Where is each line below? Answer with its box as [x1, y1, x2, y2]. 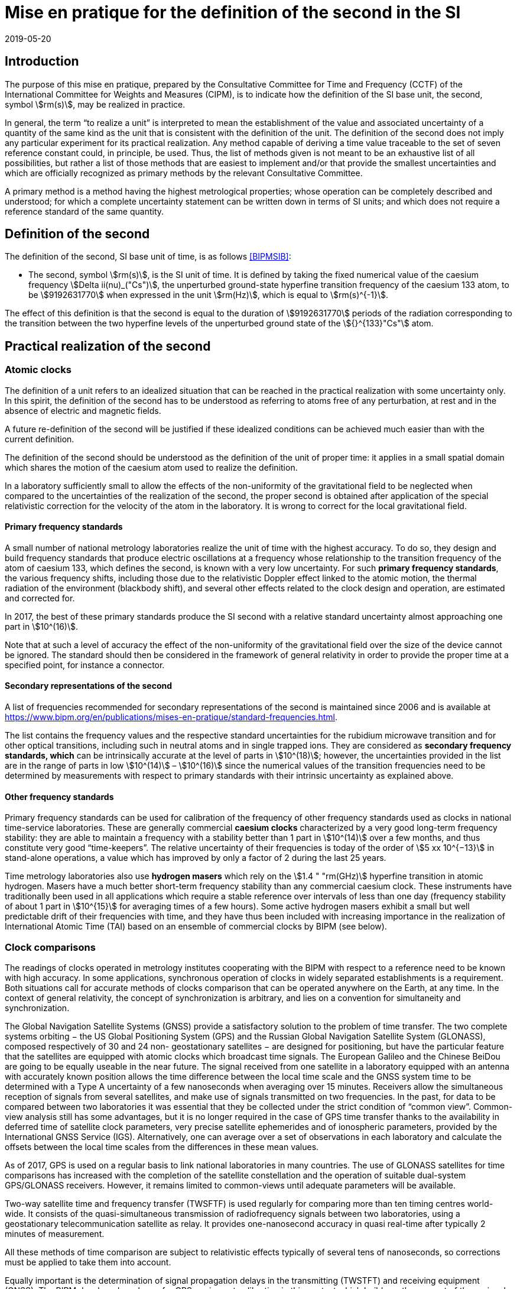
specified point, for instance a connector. [5, 659, 165, 670]
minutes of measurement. [5, 1229, 105, 1239]
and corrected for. [5, 592, 75, 603]
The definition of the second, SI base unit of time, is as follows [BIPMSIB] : [5, 251, 291, 262]
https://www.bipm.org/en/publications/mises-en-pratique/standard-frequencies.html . [5, 712, 338, 723]
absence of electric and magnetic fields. [5, 405, 161, 416]
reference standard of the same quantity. [5, 206, 164, 216]
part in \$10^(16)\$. [5, 621, 78, 631]
